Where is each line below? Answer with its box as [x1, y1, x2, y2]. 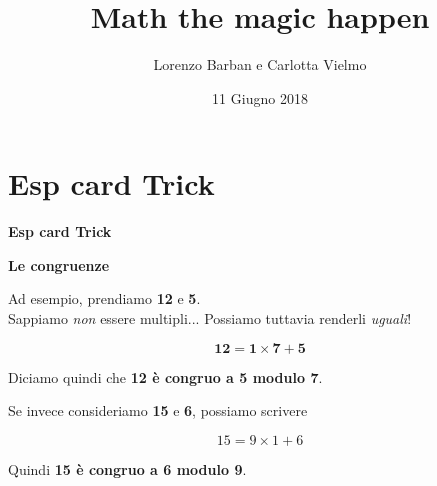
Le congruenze [8, 254, 110, 275]
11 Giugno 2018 [212, 87, 308, 108]
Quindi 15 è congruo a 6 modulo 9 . [8, 458, 247, 479]
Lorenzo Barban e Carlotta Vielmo [153, 54, 367, 75]
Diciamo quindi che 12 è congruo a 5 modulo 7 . [8, 366, 323, 387]
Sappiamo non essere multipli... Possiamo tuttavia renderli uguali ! [8, 308, 412, 329]
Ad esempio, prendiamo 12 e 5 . [8, 288, 201, 309]
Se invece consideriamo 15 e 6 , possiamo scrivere [8, 400, 308, 421]
